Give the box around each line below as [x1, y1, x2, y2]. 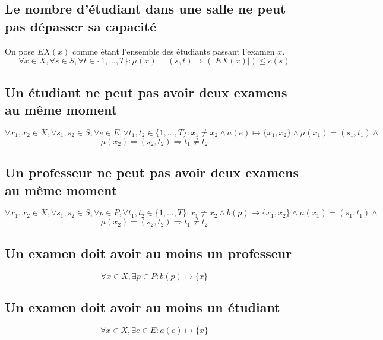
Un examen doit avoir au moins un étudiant [5, 297, 280, 316]
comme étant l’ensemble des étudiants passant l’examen [72, 45, 275, 57]
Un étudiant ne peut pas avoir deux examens [5, 82, 287, 101]
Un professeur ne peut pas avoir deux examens [5, 163, 299, 182]
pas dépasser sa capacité [5, 17, 157, 35]
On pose [5, 45, 35, 57]
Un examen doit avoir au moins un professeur [5, 243, 292, 262]
